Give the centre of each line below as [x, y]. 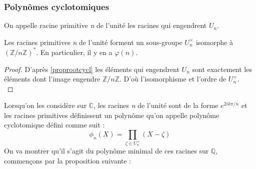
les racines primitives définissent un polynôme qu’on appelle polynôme [112, 115]
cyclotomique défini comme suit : [54, 125]
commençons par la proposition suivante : [68, 160]
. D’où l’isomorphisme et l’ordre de [173, 79]
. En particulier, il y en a [74, 52]
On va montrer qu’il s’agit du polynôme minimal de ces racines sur [106, 151]
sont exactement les [222, 69]
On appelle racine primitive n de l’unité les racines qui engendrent [105, 25]
